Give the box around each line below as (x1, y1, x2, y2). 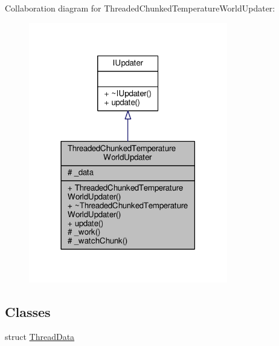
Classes (5, 302, 51, 321)
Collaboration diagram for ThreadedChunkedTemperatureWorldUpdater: (5, 2, 275, 14)
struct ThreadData (5, 330, 75, 343)
